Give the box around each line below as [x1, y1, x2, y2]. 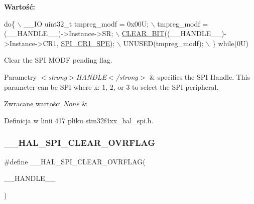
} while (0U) [212, 38, 248, 48]
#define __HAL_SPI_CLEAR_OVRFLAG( [4, 156, 146, 166]
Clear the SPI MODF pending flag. [4, 55, 112, 65]
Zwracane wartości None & [4, 98, 87, 109]
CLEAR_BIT [121, 28, 165, 39]
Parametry [4, 71, 37, 82]
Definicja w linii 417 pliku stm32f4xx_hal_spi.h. [4, 115, 154, 125]
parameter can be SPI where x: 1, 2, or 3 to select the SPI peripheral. [4, 81, 219, 92]
